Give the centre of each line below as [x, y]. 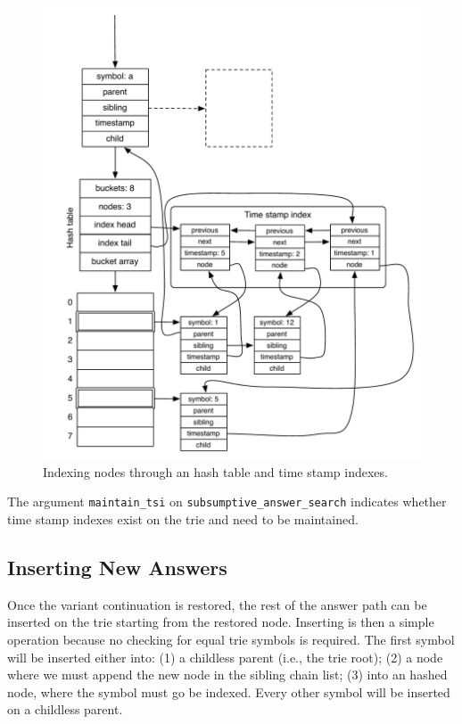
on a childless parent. [65, 709]
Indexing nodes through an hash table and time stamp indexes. [215, 471]
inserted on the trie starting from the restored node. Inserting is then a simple [221, 622]
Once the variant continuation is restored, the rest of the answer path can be [217, 604]
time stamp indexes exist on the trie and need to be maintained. [183, 519]
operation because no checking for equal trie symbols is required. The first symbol [231, 640]
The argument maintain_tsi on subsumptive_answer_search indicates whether [227, 502]
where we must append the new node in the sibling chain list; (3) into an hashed [227, 675]
